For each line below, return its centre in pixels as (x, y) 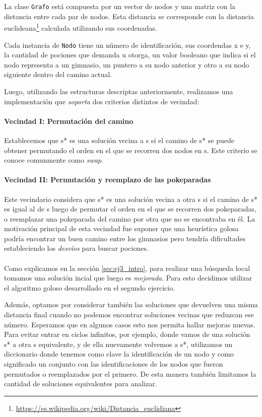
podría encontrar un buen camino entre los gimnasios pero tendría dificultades (125, 238)
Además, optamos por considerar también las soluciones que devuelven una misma (131, 304)
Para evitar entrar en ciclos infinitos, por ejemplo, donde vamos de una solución (127, 334)
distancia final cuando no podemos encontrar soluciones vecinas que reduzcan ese (129, 315)
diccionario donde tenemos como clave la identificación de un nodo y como (119, 354)
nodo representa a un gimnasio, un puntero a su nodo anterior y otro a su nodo (127, 64)
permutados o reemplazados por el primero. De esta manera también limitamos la (130, 373)
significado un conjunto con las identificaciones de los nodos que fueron (114, 364)
